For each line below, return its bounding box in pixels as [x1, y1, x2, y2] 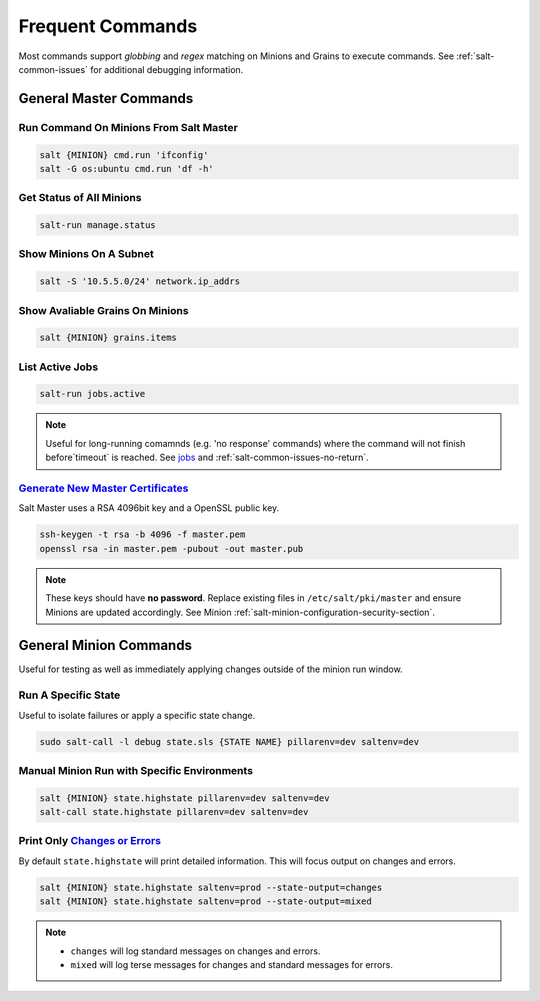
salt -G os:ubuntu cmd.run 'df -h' [39, 163, 214, 174]
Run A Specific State [18, 688, 121, 702]
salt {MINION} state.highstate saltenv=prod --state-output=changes [39, 881, 383, 893]
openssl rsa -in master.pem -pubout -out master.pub [39, 543, 304, 554]
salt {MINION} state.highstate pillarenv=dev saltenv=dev [39, 792, 330, 804]
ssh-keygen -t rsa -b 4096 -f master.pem [39, 529, 246, 540]
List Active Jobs [18, 360, 99, 374]
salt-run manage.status [39, 220, 157, 231]
